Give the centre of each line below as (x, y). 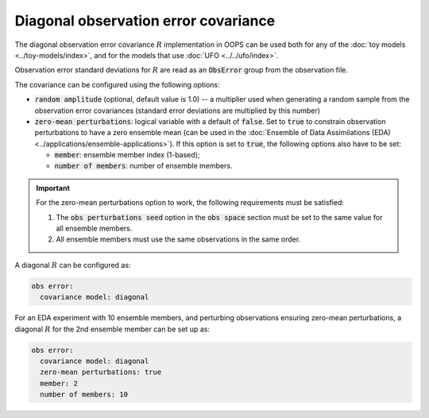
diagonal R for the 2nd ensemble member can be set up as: (112, 329)
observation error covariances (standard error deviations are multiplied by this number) (178, 110)
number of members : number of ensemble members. (143, 166)
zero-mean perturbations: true (101, 372)
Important (53, 188)
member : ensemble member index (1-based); (127, 155)
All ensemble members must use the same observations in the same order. (178, 239)
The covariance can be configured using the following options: (117, 84)
